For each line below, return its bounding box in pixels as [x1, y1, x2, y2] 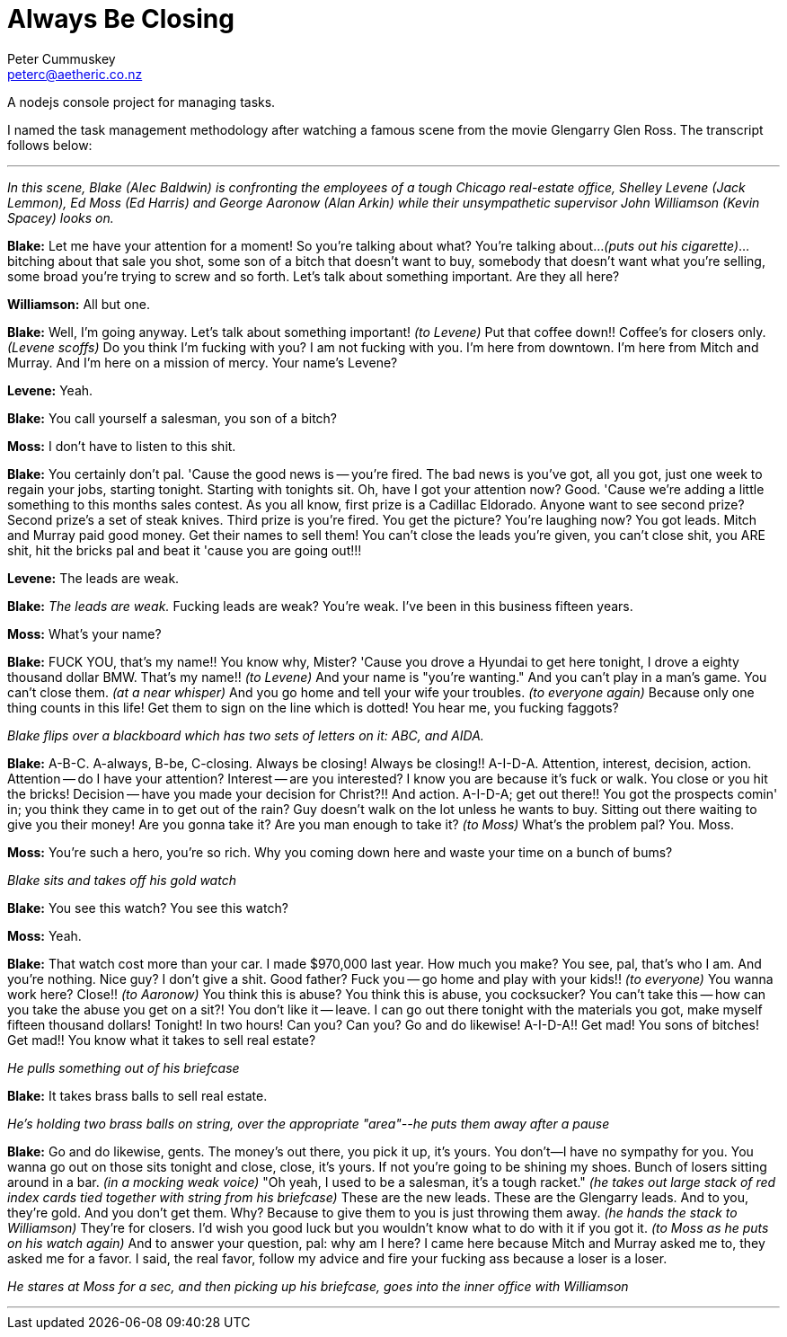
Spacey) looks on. [7, 209, 114, 226]
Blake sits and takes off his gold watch [7, 872, 236, 888]
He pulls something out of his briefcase [7, 1059, 240, 1076]
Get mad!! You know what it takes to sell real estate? [7, 1032, 316, 1048]
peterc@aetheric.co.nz [7, 66, 143, 82]
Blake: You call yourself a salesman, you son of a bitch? [7, 410, 338, 426]
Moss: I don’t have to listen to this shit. [7, 438, 236, 454]
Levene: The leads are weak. [7, 570, 180, 586]
